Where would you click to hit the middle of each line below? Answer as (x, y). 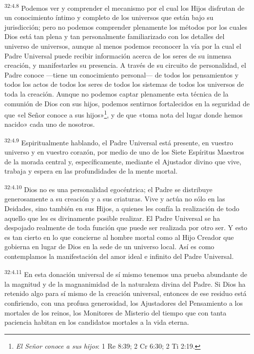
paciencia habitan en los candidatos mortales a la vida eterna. (97, 322)
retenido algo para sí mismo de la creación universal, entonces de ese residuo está (126, 293)
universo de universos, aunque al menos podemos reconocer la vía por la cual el (123, 46)
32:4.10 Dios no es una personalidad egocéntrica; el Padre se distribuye (108, 188)
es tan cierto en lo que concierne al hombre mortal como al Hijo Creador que (119, 237)
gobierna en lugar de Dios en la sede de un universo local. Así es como (109, 246)
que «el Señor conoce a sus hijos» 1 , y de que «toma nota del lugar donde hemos (124, 114)
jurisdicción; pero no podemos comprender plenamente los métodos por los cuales (126, 27)
